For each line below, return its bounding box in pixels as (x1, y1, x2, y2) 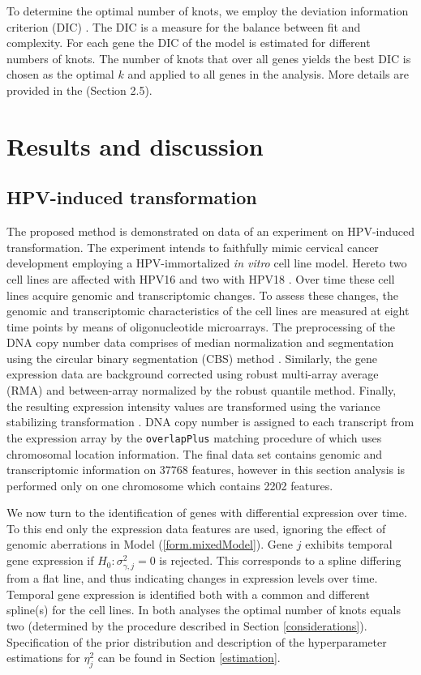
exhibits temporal (305, 536, 393, 553)
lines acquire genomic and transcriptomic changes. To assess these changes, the (6, 286, 398, 303)
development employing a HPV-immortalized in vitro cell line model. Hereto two (6, 254, 407, 271)
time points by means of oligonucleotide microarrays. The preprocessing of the (6, 318, 395, 335)
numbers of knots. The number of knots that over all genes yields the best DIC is (6, 49, 411, 66)
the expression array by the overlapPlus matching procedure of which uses (6, 429, 382, 446)
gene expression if (6, 552, 94, 569)
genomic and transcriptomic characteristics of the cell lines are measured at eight (6, 302, 410, 319)
